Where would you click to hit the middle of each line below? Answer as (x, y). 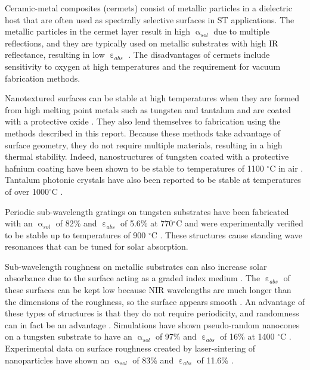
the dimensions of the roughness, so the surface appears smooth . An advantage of (155, 301)
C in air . (286, 168)
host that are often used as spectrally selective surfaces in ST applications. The (150, 19)
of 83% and (153, 360)
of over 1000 (27, 191)
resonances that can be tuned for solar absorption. (97, 246)
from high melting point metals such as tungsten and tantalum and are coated (148, 109)
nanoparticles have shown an (57, 360)
